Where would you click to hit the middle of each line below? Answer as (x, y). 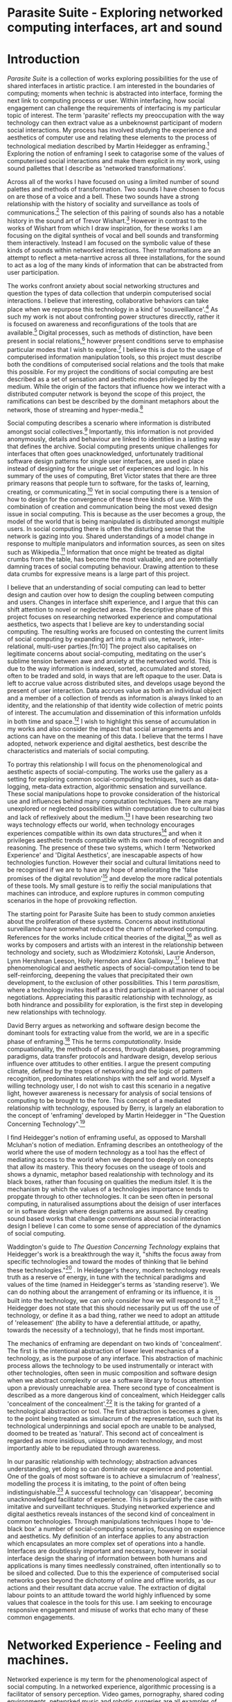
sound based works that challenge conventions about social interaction (109, 1218)
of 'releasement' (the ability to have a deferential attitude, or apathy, (104, 1322)
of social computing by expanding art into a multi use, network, (97, 639)
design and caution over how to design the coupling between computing (111, 595)
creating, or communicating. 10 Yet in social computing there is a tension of (113, 491)
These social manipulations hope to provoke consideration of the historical (114, 794)
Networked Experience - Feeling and (115, 1645)
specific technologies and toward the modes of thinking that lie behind (108, 1261)
